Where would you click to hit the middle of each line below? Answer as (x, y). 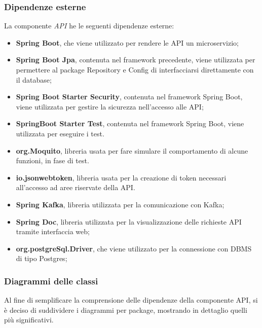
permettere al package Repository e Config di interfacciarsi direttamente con (135, 69)
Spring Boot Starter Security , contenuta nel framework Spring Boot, (129, 97)
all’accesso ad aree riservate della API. (76, 187)
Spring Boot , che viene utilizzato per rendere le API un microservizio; (127, 42)
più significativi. (29, 320)
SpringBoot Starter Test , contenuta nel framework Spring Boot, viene (130, 123)
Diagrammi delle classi (51, 281)
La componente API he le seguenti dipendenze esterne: (89, 26)
